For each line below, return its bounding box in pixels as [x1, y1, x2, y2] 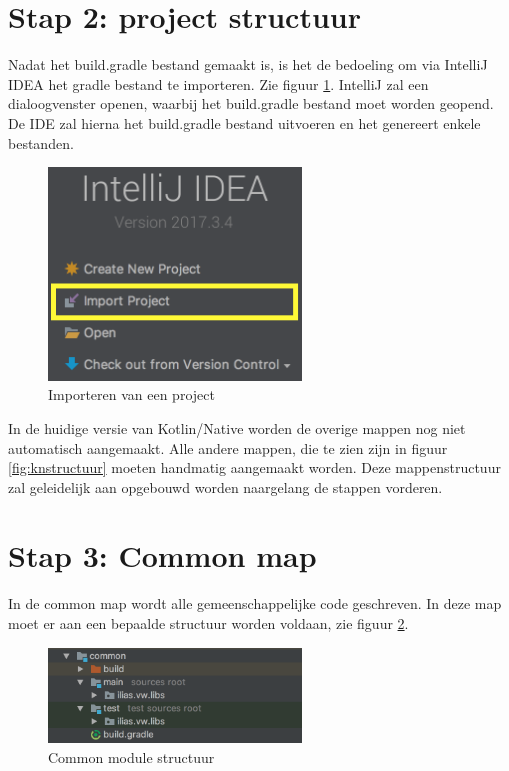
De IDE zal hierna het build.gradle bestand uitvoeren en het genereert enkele [8, 112, 481, 133]
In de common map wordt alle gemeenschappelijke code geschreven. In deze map [8, 593, 502, 614]
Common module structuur [48, 746, 215, 767]
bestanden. [8, 132, 74, 153]
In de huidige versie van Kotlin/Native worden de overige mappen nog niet [8, 417, 466, 438]
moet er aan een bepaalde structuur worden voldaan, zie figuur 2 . [8, 613, 409, 634]
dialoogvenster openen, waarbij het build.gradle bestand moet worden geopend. [8, 93, 494, 114]
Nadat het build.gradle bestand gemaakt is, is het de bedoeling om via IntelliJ [8, 54, 488, 75]
